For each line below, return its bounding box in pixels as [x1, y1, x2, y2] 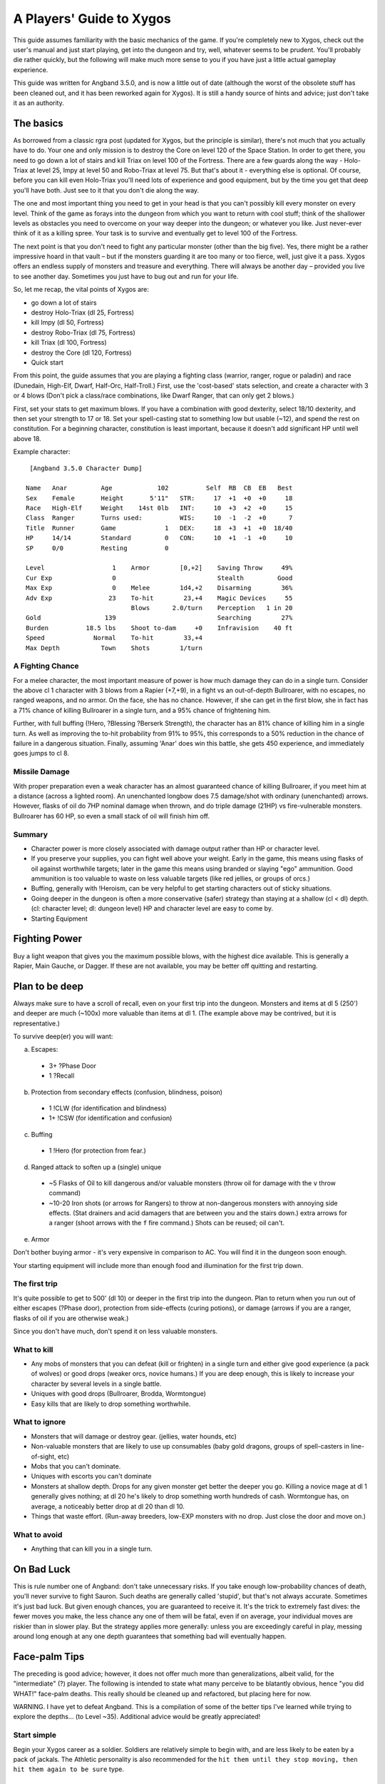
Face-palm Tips [13, 1651, 85, 1663]
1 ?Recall [48, 1071, 75, 1080]
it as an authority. [13, 98, 64, 107]
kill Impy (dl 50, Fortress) [31, 318, 104, 327]
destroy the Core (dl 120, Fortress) [31, 348, 132, 357]
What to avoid [13, 1529, 63, 1539]
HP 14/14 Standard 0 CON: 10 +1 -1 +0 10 [26, 534, 293, 542]
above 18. [13, 434, 42, 442]
